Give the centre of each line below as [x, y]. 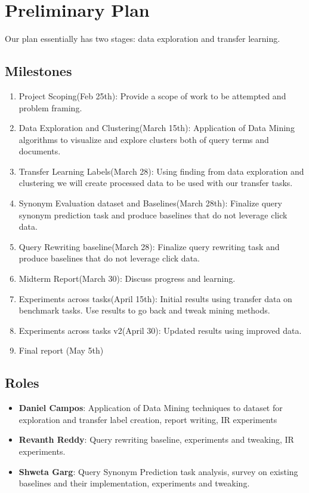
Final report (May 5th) [61, 350]
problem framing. [50, 107]
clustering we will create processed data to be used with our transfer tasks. [156, 183]
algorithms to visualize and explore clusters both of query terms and [144, 139]
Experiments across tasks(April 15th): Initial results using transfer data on [155, 298]
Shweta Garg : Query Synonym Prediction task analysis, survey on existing [158, 471]
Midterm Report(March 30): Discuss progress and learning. [127, 279]
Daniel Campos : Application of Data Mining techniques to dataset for [151, 408]
